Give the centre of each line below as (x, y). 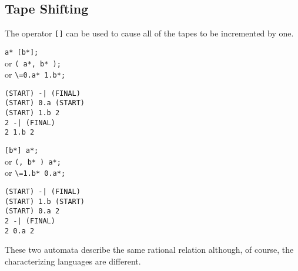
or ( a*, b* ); (33, 63)
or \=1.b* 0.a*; (35, 173)
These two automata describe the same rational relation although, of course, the (149, 250)
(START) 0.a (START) (45, 103)
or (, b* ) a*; (33, 161)
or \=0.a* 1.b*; (35, 74)
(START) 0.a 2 (32, 211)
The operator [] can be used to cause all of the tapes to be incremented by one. (149, 33)
